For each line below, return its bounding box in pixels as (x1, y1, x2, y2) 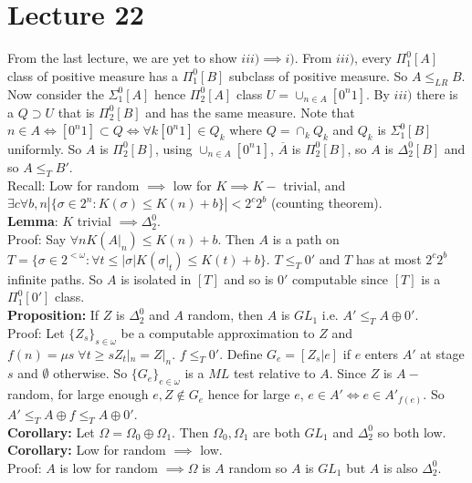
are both (253, 422, 300, 441)
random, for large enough (7, 385, 149, 404)
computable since (291, 269, 389, 288)
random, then (187, 305, 264, 324)
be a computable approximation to (121, 323, 315, 342)
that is (58, 102, 95, 121)
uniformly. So (7, 139, 82, 158)
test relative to (233, 364, 316, 383)
